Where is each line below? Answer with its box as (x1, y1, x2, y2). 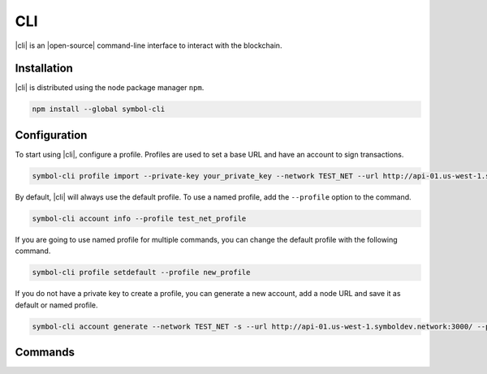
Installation (15, 62, 73, 75)
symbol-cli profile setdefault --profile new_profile (32, 268, 251, 277)
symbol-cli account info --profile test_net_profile (32, 213, 247, 223)
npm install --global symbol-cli (32, 105, 166, 114)
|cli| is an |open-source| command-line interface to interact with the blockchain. (15, 41, 282, 50)
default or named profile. (15, 300, 98, 310)
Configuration (15, 128, 88, 142)
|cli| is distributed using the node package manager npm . (15, 83, 205, 92)
